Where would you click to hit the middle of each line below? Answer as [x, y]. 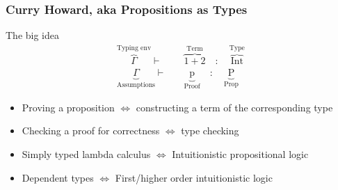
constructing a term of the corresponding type [234, 107]
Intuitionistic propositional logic [240, 153]
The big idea [32, 35]
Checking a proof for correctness [91, 130]
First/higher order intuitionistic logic [194, 177]
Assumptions [136, 85]
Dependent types [58, 177]
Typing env [134, 48]
